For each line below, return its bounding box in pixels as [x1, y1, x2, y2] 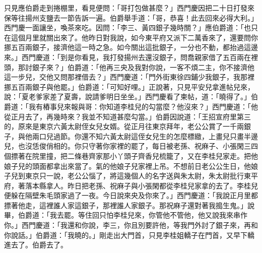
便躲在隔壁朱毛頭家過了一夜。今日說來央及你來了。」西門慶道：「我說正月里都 [4, 190, 258, 201]
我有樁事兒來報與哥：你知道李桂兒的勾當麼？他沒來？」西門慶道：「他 [28, 101, 258, 111]
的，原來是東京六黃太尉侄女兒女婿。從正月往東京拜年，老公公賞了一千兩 [4, 121, 244, 132]
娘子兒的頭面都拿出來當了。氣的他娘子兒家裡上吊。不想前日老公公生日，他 [4, 160, 251, 171]
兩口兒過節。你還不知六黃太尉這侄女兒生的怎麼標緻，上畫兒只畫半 [32, 131, 251, 141]
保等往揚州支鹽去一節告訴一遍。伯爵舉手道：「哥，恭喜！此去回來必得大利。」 [4, 12, 258, 23]
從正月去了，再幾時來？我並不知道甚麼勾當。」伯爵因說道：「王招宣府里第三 [4, 111, 251, 121]
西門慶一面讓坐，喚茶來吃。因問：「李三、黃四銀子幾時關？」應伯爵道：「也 [4, 22, 251, 33]
